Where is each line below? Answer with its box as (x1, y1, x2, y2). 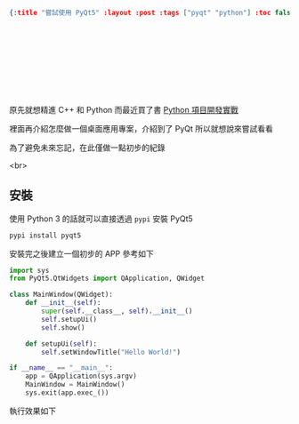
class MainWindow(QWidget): (9, 290, 114, 300)
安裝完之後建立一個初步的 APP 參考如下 (9, 248, 154, 259)
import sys (9, 266, 50, 275)
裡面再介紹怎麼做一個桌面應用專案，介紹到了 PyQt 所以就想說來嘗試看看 (9, 123, 273, 133)
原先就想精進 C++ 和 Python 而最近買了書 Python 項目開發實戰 (9, 104, 238, 115)
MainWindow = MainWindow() (25, 380, 125, 389)
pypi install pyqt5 (9, 231, 82, 240)
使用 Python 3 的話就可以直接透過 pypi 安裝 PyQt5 (9, 213, 193, 224)
